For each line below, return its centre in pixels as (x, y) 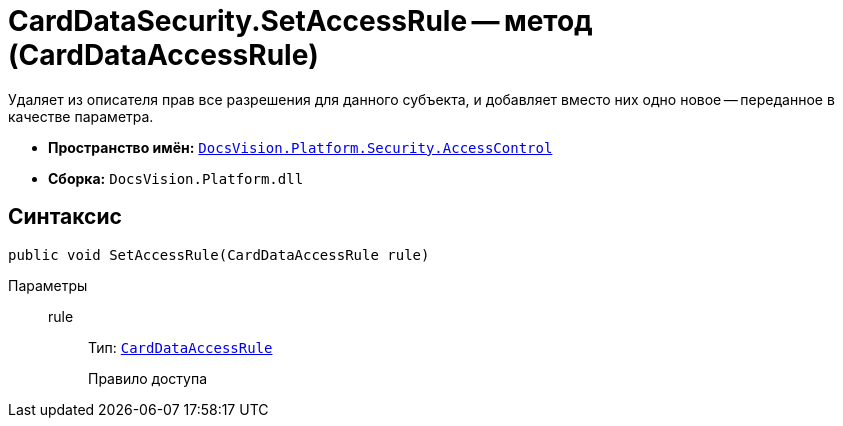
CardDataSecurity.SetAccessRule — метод (300, 21)
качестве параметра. (81, 116)
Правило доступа (148, 378)
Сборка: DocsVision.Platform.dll (176, 178)
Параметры (48, 285)
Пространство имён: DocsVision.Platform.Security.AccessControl (300, 147)
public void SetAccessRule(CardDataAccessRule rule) (219, 254)
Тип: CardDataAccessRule (180, 347)
